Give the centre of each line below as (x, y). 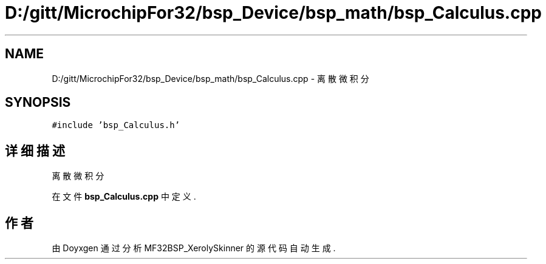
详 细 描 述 (35, 151)
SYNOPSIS (38, 103)
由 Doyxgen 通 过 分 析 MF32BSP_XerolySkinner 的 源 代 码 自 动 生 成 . (194, 248)
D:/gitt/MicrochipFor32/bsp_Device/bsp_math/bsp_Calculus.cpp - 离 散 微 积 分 (210, 78)
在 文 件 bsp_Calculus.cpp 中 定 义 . (124, 197)
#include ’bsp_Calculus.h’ (116, 125)
